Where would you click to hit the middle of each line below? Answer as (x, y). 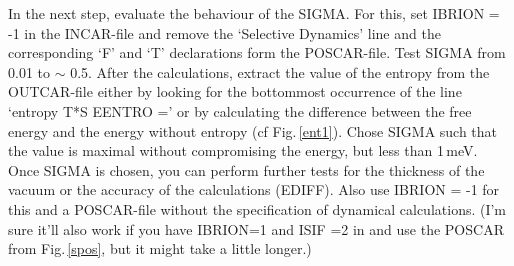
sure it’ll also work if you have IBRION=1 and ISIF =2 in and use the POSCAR (256, 228)
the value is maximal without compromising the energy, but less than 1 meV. (243, 150)
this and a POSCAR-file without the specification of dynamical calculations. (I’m (257, 208)
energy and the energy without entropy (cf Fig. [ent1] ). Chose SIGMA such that (253, 130)
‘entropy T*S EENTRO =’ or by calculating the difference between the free (240, 110)
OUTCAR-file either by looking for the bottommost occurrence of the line (235, 91)
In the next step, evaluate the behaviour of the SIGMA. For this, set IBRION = (254, 13)
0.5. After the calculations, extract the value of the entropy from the (280, 71)
